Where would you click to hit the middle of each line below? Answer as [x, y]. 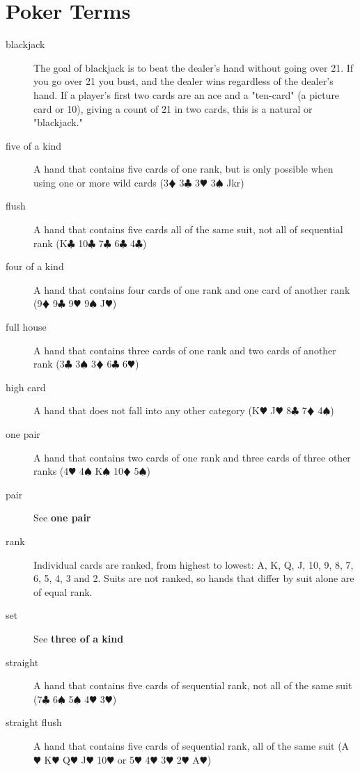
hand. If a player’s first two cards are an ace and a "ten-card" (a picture [187, 94]
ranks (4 [51, 471]
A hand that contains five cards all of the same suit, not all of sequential [188, 229]
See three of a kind [79, 638]
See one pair [62, 518]
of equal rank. [63, 591]
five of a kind [34, 145]
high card [26, 387]
